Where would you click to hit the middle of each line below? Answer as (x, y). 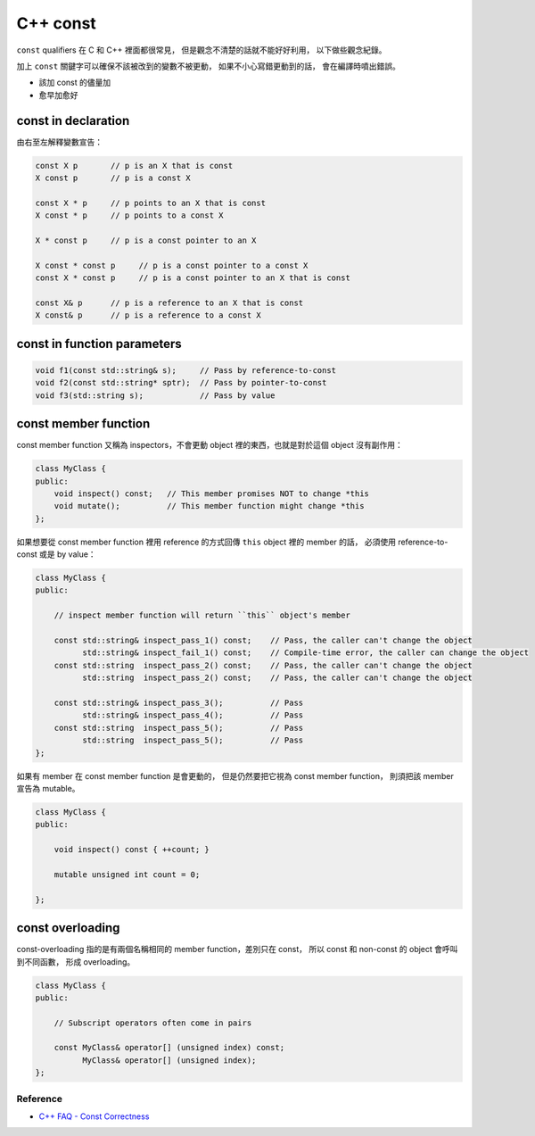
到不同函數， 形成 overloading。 (76, 962)
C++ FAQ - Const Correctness (94, 1116)
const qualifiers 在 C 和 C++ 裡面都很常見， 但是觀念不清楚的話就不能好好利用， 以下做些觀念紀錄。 (202, 50)
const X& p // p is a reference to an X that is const (169, 303)
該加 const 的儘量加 (75, 83)
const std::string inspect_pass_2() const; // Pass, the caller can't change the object (263, 665)
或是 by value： (68, 554)
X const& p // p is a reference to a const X (148, 315)
